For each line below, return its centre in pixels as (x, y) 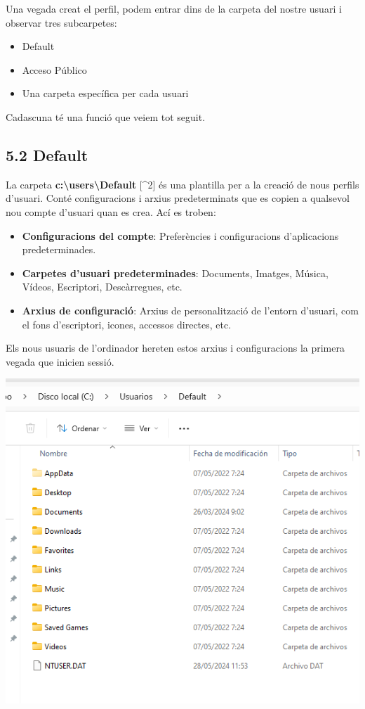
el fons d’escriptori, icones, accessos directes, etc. (127, 324)
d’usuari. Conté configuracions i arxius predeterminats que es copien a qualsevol (178, 198)
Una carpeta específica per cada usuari (105, 93)
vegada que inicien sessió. (60, 361)
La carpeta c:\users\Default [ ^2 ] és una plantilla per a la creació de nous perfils (182, 184)
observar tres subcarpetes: (61, 22)
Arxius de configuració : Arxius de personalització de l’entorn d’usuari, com (190, 310)
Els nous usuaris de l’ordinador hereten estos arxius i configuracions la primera (175, 348)
